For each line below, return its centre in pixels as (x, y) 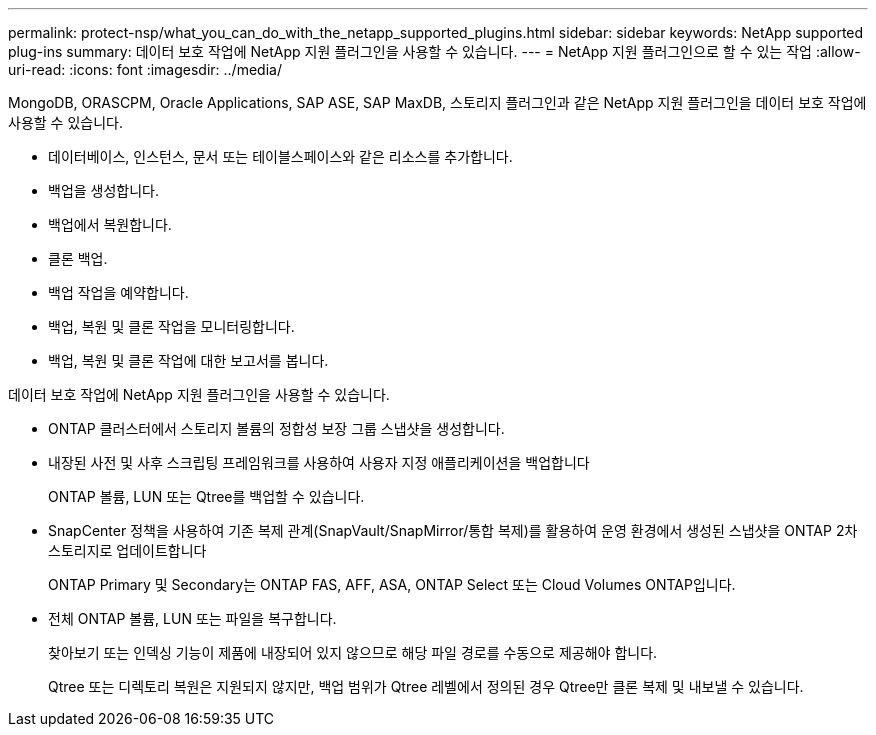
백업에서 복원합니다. (110, 224)
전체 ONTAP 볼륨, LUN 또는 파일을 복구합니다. (192, 618)
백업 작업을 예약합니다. (118, 292)
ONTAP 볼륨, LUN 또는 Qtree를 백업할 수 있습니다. (206, 496)
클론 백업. (78, 258)
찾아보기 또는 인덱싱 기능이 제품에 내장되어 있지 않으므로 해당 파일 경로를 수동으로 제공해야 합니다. (353, 652)
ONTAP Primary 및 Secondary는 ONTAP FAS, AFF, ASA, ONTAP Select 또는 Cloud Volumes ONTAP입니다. (392, 584)
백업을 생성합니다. (104, 190)
